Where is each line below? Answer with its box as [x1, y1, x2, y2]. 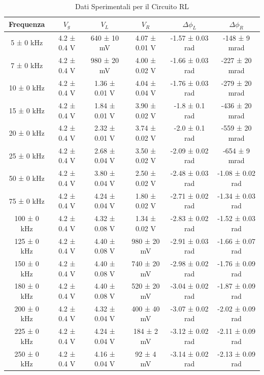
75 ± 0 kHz [9, 195, 45, 206]
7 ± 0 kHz [11, 59, 43, 70]
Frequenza [8, 19, 45, 29]
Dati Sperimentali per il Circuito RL [75, 1, 189, 11]
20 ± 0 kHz [9, 128, 45, 138]
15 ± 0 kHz [9, 105, 45, 115]
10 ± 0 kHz [9, 82, 45, 93]
